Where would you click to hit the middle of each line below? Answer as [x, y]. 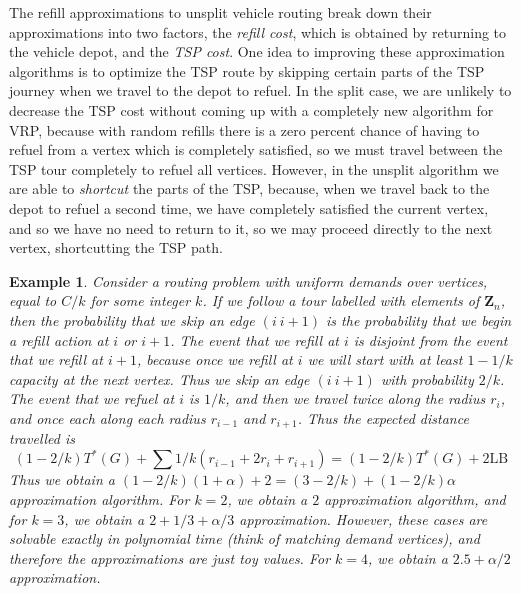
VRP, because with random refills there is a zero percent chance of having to [244, 129]
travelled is [42, 438]
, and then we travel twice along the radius [355, 398]
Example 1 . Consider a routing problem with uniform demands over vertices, [248, 280]
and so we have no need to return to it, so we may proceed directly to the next [251, 227]
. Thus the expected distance [383, 417]
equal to [33, 300]
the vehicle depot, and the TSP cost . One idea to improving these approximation [257, 51]
